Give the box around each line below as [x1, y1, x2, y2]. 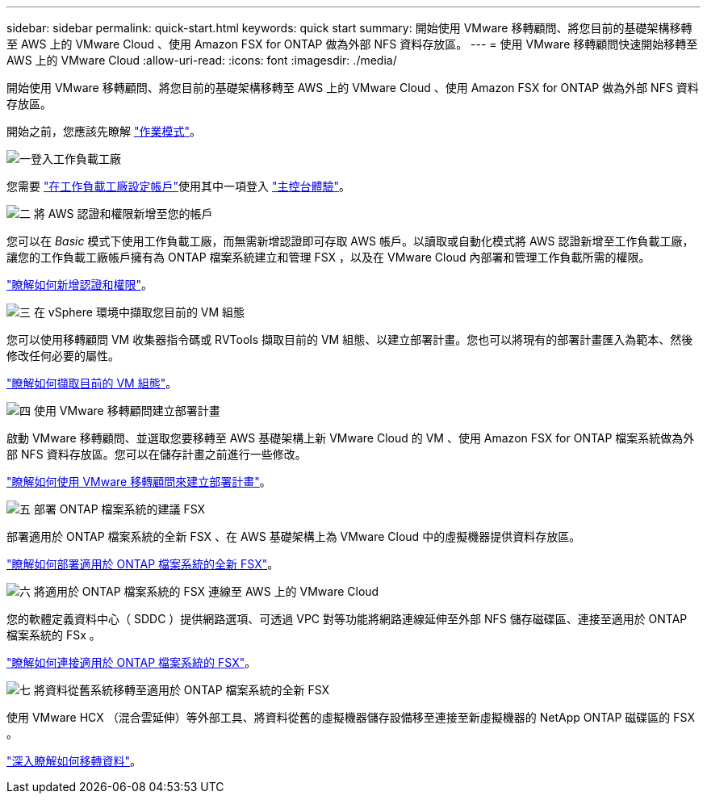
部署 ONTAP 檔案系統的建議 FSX [33, 502, 206, 516]
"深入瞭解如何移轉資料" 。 [6, 754, 142, 768]
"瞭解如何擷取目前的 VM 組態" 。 [6, 376, 178, 390]
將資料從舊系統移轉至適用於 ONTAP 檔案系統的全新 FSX [33, 683, 330, 697]
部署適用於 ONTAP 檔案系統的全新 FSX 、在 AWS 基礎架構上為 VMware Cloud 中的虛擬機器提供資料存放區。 [6, 530, 581, 543]
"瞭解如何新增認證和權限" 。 [6, 278, 153, 291]
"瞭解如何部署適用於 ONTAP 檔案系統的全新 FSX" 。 [6, 557, 279, 571]
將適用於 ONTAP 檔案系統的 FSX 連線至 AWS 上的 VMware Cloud [33, 584, 379, 598]
